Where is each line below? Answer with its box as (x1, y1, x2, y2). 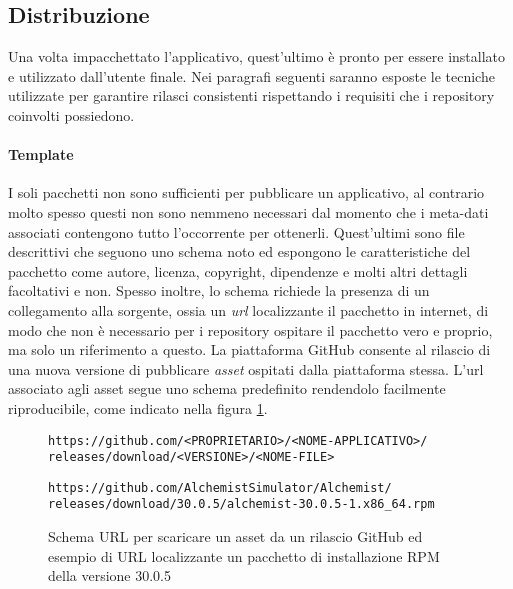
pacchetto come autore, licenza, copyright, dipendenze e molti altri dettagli (8, 260, 468, 281)
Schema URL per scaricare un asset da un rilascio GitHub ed (48, 526, 423, 547)
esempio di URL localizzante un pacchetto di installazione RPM (48, 545, 440, 566)
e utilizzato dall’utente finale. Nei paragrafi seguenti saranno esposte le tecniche (8, 65, 495, 86)
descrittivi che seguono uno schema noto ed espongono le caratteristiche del (8, 241, 471, 262)
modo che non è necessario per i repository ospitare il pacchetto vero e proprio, (8, 319, 493, 340)
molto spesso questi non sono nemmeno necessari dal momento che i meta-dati (8, 201, 489, 222)
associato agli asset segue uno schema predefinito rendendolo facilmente (8, 378, 446, 399)
